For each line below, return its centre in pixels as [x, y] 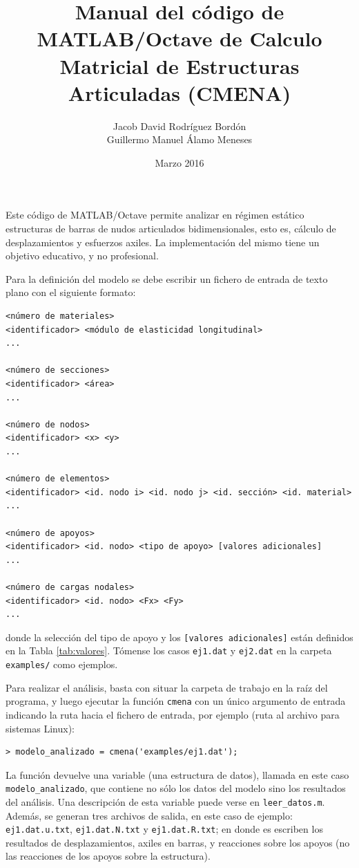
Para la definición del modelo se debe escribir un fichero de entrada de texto [167, 278]
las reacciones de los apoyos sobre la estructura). [108, 856]
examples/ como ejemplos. [62, 664]
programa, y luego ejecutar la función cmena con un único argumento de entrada [176, 701]
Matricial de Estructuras [179, 65]
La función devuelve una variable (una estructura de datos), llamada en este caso [177, 774]
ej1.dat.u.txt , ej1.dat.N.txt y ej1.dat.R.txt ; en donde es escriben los [164, 829]
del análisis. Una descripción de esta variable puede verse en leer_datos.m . [165, 801]
